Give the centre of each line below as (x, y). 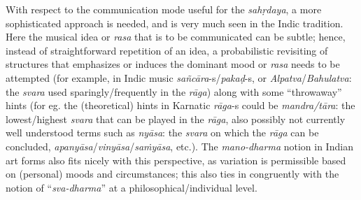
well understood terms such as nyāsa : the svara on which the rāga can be (162, 133)
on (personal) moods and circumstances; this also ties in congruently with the (172, 174)
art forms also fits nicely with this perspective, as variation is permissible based (176, 160)
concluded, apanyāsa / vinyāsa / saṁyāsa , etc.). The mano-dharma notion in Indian (179, 146)
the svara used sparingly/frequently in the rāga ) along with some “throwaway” (174, 91)
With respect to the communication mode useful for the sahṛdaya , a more (164, 9)
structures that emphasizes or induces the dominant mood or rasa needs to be (173, 64)
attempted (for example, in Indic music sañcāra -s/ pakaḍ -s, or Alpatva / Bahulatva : (179, 77)
